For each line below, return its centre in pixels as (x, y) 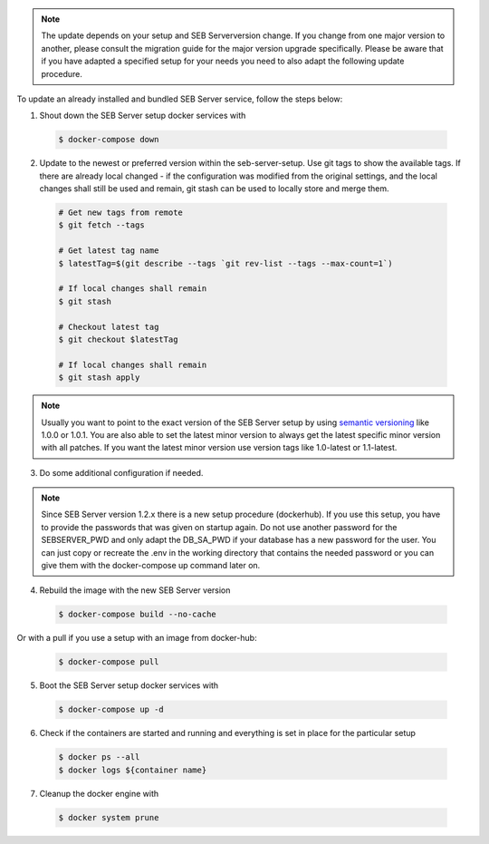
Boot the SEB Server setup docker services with (129, 685)
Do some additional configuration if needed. (121, 472)
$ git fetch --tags (101, 225)
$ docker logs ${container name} (133, 770)
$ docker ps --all (99, 757)
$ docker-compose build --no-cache (137, 615)
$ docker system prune (109, 817)
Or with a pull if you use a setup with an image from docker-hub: (137, 638)
